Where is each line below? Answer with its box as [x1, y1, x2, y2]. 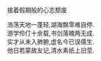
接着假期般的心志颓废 [7, 6, 67, 14]
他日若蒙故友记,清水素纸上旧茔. [7, 47, 95, 54]
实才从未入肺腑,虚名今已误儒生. [7, 38, 95, 46]
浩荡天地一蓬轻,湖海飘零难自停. [7, 21, 95, 29]
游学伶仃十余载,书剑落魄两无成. [7, 29, 95, 37]
